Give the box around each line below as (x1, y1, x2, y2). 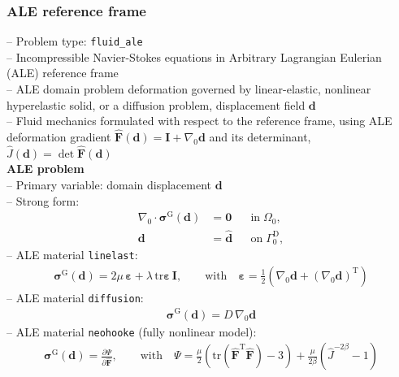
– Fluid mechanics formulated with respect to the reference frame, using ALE (7, 112, 392, 129)
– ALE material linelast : (7, 246, 138, 263)
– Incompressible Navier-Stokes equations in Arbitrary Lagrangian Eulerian (7, 48, 382, 65)
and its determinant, (209, 128, 311, 145)
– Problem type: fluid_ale (7, 32, 143, 50)
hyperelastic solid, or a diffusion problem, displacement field (7, 96, 306, 113)
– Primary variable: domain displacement (7, 176, 212, 193)
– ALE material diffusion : (7, 288, 144, 305)
